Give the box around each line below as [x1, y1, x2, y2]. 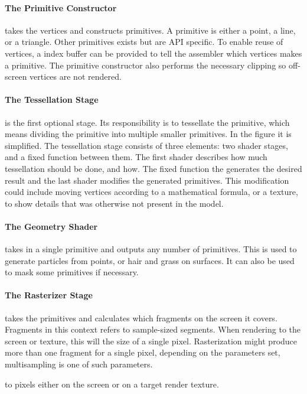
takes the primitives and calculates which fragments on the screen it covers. [5, 311, 277, 324]
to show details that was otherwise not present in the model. [5, 197, 224, 209]
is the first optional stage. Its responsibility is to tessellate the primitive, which [5, 116, 290, 128]
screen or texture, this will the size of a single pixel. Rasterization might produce [5, 334, 298, 347]
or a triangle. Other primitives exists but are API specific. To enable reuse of [5, 35, 283, 48]
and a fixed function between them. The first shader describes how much [5, 151, 267, 163]
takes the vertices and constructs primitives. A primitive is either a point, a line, [5, 24, 296, 36]
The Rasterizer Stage [5, 289, 93, 301]
